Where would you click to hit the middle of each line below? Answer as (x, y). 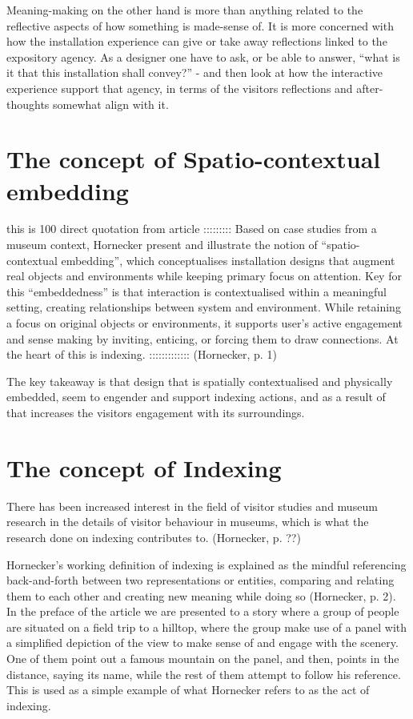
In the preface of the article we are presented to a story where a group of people (203, 611)
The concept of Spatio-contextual (194, 159)
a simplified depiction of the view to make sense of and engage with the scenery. (202, 643)
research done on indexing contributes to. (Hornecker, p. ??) (154, 537)
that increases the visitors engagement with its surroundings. (156, 412)
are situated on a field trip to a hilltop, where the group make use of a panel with (207, 627)
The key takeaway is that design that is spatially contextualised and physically (200, 381)
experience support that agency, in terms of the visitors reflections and (180, 88)
